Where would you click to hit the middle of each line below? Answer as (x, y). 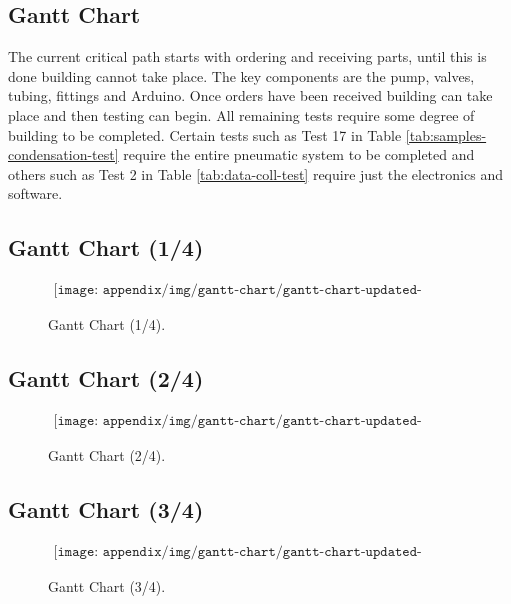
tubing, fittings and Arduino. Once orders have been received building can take (250, 95)
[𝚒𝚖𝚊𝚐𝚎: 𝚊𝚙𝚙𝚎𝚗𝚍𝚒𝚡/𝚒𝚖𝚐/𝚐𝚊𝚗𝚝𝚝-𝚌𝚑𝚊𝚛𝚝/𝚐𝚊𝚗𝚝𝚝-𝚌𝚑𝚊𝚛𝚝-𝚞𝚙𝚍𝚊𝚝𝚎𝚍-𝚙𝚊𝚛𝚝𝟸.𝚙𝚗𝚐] (237, 421)
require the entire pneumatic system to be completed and (299, 154)
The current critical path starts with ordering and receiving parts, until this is (247, 56)
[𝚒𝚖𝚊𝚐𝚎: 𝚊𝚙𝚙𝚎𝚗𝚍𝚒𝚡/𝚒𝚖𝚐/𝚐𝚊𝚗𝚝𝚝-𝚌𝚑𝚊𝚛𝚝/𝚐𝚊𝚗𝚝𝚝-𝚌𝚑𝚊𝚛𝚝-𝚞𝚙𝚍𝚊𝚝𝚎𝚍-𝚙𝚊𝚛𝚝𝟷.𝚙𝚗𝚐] (237, 290)
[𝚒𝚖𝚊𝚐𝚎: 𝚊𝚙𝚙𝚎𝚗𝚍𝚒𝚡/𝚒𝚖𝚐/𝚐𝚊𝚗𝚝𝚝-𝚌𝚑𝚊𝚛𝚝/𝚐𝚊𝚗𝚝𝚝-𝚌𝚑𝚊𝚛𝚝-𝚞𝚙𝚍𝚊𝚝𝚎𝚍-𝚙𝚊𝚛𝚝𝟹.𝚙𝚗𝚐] (237, 551)
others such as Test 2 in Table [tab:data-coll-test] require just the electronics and (255, 173)
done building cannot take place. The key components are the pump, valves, (241, 75)
